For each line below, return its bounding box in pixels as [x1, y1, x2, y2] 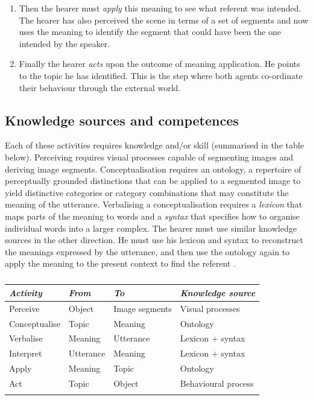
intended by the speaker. [19, 37, 110, 49]
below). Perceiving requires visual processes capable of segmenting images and [5, 150, 294, 163]
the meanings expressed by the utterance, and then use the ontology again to [5, 245, 290, 258]
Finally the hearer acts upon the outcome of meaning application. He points [19, 57, 300, 70]
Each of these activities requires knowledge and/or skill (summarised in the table [5, 139, 304, 151]
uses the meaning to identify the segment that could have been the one [19, 25, 281, 38]
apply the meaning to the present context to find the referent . [5, 257, 236, 270]
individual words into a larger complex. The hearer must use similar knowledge [5, 221, 297, 234]
